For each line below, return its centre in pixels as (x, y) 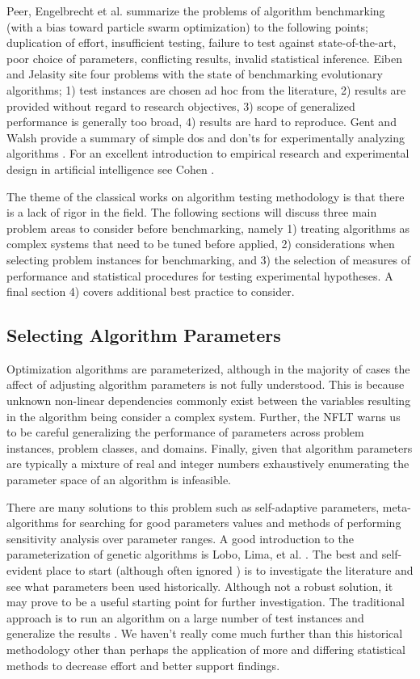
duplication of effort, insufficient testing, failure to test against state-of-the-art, (202, 42)
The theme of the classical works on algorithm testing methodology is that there (206, 196)
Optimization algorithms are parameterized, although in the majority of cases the (208, 368)
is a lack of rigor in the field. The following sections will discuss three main (192, 212)
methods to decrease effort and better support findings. (143, 665)
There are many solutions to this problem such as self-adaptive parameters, (193, 506)
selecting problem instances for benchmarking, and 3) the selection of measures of (208, 259)
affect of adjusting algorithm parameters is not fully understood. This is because (206, 384)
